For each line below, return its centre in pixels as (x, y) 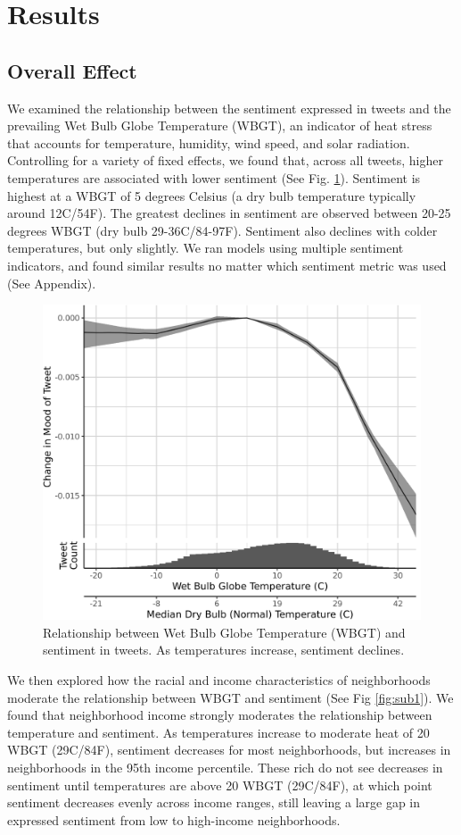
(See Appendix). (52, 283)
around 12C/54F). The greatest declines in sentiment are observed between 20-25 (229, 213)
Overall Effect (72, 70)
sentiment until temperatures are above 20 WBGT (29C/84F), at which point (220, 785)
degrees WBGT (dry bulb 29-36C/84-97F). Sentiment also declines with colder (222, 230)
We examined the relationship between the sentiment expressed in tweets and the (229, 108)
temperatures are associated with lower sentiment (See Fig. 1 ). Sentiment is (214, 177)
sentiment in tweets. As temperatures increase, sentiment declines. (224, 650)
